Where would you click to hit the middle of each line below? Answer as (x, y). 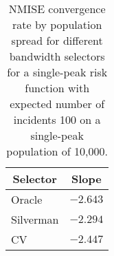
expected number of (57, 104)
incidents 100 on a (57, 119)
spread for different (57, 40)
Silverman (35, 219)
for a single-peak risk (57, 72)
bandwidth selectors (57, 56)
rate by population (57, 24)
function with (57, 88)
